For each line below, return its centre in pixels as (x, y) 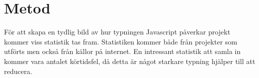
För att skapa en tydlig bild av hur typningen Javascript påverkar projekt (117, 32)
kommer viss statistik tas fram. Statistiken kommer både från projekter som (121, 41)
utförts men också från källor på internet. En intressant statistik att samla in (122, 51)
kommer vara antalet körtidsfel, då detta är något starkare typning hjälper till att (130, 61)
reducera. (18, 71)
